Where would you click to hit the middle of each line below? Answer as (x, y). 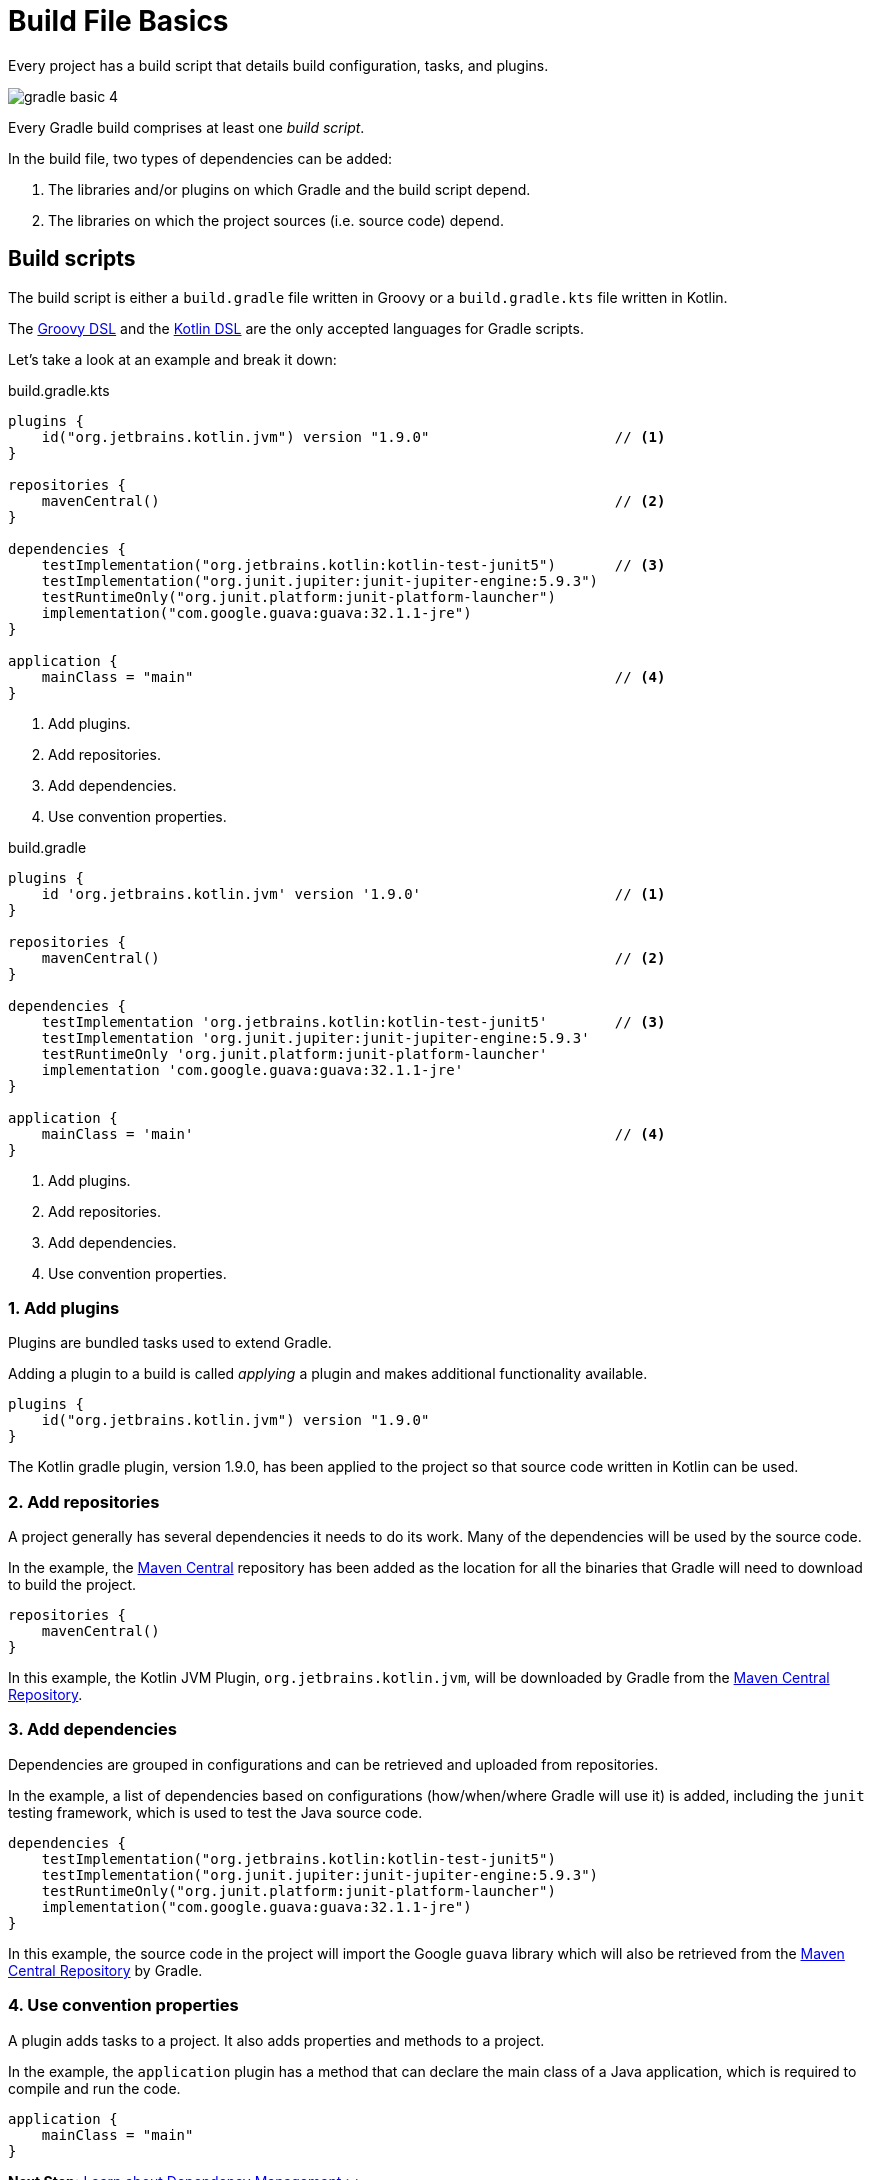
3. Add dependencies (92, 1729)
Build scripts (72, 259)
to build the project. (72, 1585)
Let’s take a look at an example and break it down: (172, 359)
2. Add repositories (84, 1501)
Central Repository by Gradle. (105, 1970)
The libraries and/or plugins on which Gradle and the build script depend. (289, 189)
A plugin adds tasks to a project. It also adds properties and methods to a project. (276, 2040)
